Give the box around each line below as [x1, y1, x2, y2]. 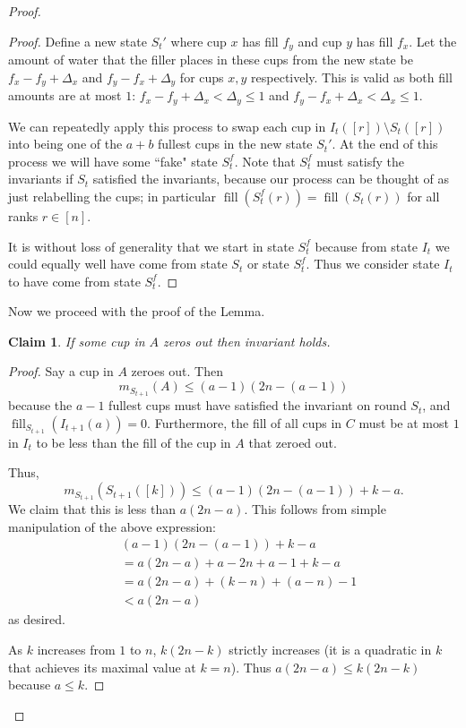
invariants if [8, 169, 73, 188]
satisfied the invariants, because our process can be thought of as [92, 169, 450, 188]
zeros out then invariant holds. [163, 331, 331, 350]
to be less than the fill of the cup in [36, 433, 231, 451]
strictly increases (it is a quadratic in [229, 640, 432, 659]
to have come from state [8, 271, 141, 290]
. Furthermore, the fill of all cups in [147, 413, 342, 432]
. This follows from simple [244, 500, 386, 518]
